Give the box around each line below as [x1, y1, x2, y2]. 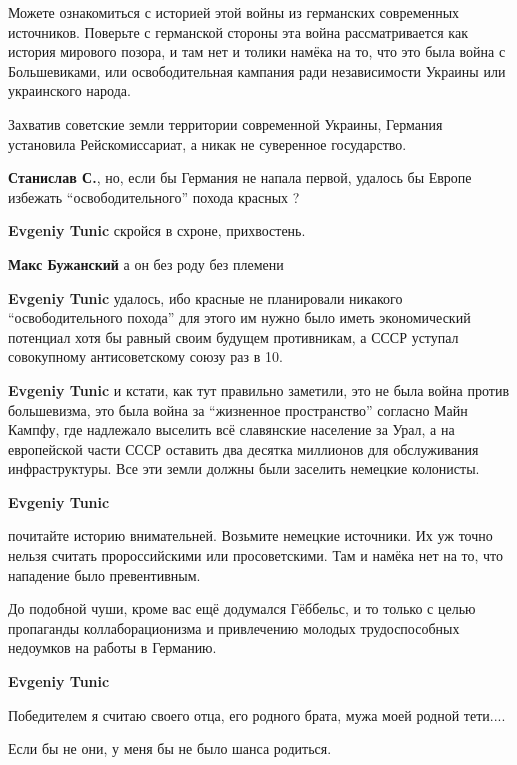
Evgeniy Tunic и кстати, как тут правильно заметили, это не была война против [8, 379, 509, 400]
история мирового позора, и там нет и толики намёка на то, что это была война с [8, 41, 506, 62]
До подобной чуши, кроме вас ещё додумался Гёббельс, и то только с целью [8, 598, 476, 619]
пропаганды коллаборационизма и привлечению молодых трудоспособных [8, 617, 460, 638]
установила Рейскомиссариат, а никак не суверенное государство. [8, 133, 407, 154]
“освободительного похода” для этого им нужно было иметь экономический [8, 307, 471, 328]
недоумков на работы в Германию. [8, 637, 217, 658]
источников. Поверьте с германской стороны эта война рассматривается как [8, 21, 468, 42]
